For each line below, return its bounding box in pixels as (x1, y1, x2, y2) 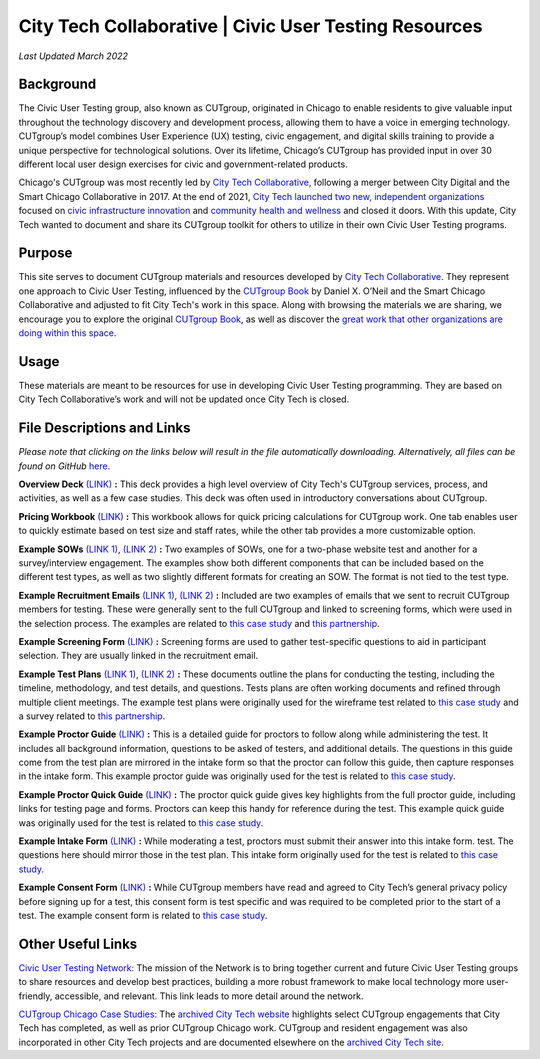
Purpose (18, 245, 73, 262)
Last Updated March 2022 (18, 50, 129, 62)
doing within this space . (18, 327, 117, 339)
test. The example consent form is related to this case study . (18, 909, 268, 921)
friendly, (18, 990, 53, 1002)
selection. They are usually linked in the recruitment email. (18, 650, 259, 662)
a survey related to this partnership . (18, 710, 166, 722)
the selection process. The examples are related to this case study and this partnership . (18, 617, 380, 629)
